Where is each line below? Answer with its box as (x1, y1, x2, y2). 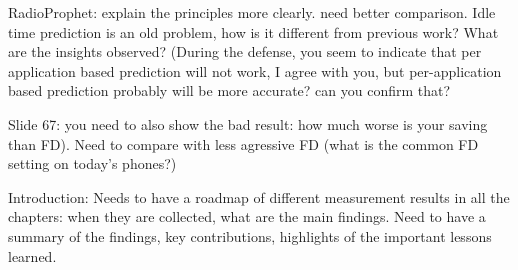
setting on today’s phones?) (8, 153, 177, 174)
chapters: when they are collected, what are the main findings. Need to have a (8, 206, 486, 227)
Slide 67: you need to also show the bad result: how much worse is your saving (8, 113, 488, 134)
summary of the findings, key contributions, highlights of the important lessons (8, 225, 492, 246)
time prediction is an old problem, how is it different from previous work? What (8, 21, 499, 42)
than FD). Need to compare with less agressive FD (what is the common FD (8, 133, 479, 154)
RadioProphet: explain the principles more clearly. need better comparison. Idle (8, 2, 496, 22)
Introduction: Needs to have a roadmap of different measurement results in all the (8, 186, 510, 207)
